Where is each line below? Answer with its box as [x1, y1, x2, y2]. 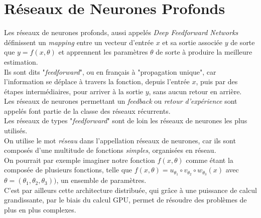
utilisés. [4, 125, 28, 136]
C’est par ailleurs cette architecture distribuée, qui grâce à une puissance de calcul [4, 184, 257, 195]
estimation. [4, 56, 38, 67]
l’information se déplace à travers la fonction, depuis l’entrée [4, 76, 190, 87]
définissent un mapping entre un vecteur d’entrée [4, 37, 154, 47]
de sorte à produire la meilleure [156, 47, 252, 57]
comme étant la [186, 154, 233, 165]
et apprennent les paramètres [58, 47, 148, 57]
